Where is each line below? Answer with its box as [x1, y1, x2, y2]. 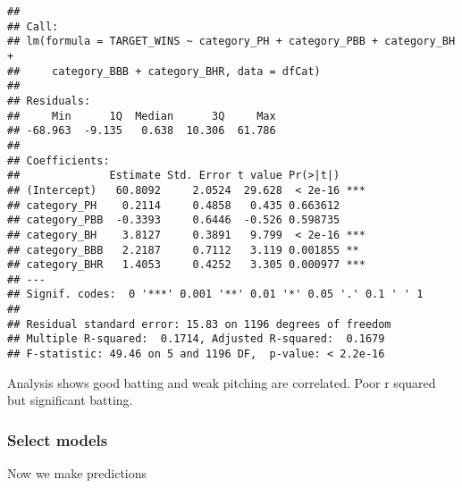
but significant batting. [7, 391, 133, 409]
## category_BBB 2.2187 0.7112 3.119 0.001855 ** [7, 243, 359, 257]
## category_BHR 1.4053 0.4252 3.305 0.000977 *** [7, 258, 365, 272]
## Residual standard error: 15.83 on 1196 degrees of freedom [7, 317, 391, 331]
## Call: [7, 20, 59, 33]
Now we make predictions [7, 464, 147, 483]
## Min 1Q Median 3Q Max [7, 109, 276, 122]
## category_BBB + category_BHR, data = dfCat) [7, 64, 321, 78]
